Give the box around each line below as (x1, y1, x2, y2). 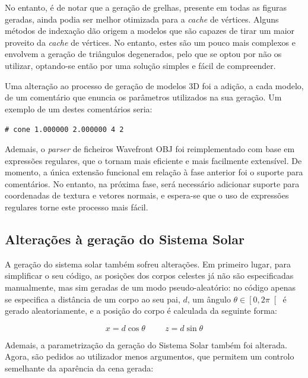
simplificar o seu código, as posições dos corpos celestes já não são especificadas (5, 269, 294, 282)
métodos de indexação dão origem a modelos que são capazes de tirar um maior (5, 24, 295, 37)
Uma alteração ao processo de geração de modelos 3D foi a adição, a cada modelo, (5, 79, 304, 92)
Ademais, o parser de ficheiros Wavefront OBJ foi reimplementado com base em (5, 143, 295, 155)
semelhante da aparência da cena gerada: (5, 361, 154, 374)
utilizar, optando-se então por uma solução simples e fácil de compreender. (5, 59, 276, 71)
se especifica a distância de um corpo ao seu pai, (5, 292, 180, 305)
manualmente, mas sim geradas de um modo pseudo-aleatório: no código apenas (5, 281, 296, 293)
